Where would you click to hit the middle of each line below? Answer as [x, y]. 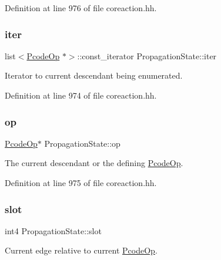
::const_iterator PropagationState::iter [147, 55]
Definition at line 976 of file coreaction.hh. [81, 8]
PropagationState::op [82, 143]
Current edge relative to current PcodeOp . [81, 250]
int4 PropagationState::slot [53, 230]
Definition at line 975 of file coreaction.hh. [81, 183]
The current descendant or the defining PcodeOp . [94, 163]
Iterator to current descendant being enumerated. [94, 75]
